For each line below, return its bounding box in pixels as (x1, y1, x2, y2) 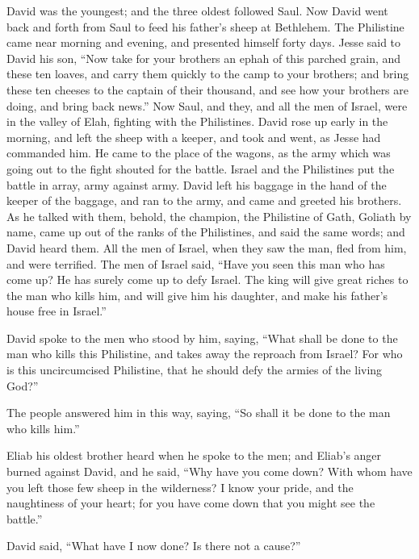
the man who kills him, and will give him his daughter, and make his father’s (6, 286, 388, 303)
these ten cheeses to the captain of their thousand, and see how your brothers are (6, 81, 409, 98)
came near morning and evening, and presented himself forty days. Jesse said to (6, 34, 401, 51)
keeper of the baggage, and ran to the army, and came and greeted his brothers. (6, 192, 402, 209)
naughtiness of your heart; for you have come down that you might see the (6, 494, 375, 511)
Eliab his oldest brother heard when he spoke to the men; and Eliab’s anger (6, 447, 382, 464)
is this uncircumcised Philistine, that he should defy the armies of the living (6, 361, 383, 378)
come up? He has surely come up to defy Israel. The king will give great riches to (6, 271, 409, 288)
